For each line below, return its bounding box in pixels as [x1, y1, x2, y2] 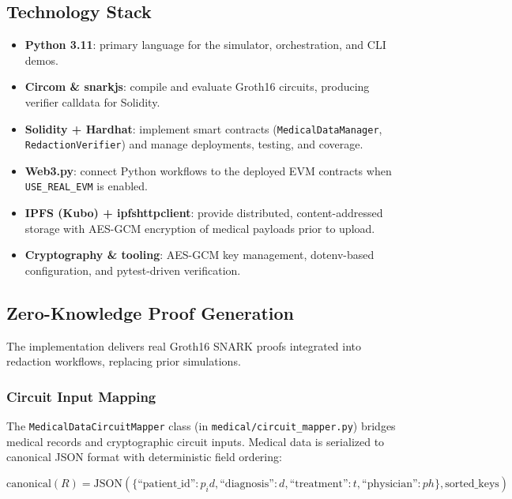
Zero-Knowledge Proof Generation [6, 300, 294, 325]
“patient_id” [137, 478, 196, 490]
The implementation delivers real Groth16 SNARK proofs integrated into [6, 337, 362, 354]
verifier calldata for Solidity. [24, 93, 160, 110]
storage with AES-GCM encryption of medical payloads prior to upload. [24, 219, 375, 236]
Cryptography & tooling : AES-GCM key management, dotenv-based [24, 246, 375, 263]
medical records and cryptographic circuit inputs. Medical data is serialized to [6, 433, 385, 449]
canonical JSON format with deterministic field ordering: [6, 448, 282, 465]
